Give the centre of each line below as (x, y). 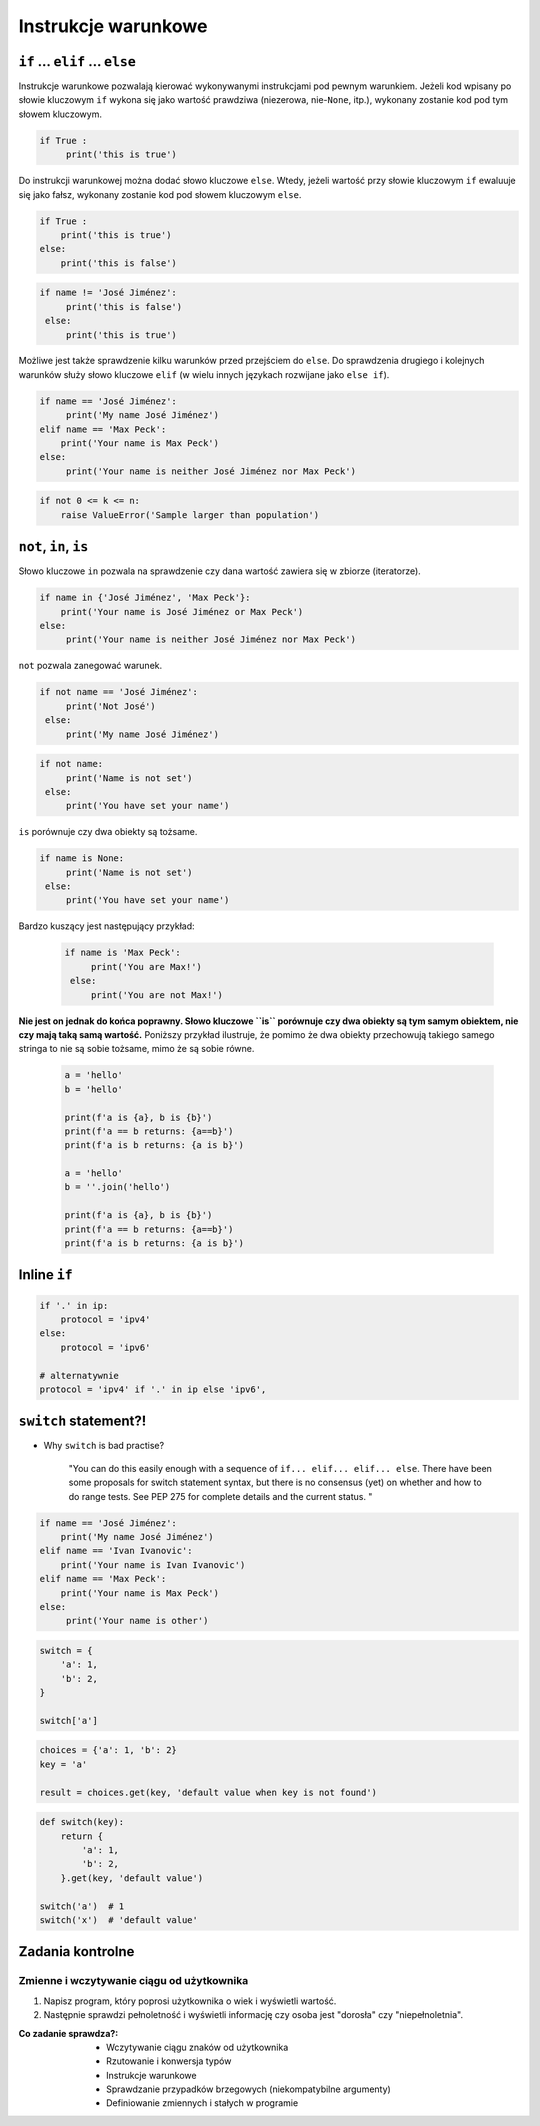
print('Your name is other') (137, 1621)
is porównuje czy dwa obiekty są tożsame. (108, 832)
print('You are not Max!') (157, 994)
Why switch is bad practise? (104, 1446)
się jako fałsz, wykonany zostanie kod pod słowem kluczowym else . (160, 194)
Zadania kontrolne (76, 1951)
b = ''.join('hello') (117, 1187)
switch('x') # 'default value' (119, 1919)
